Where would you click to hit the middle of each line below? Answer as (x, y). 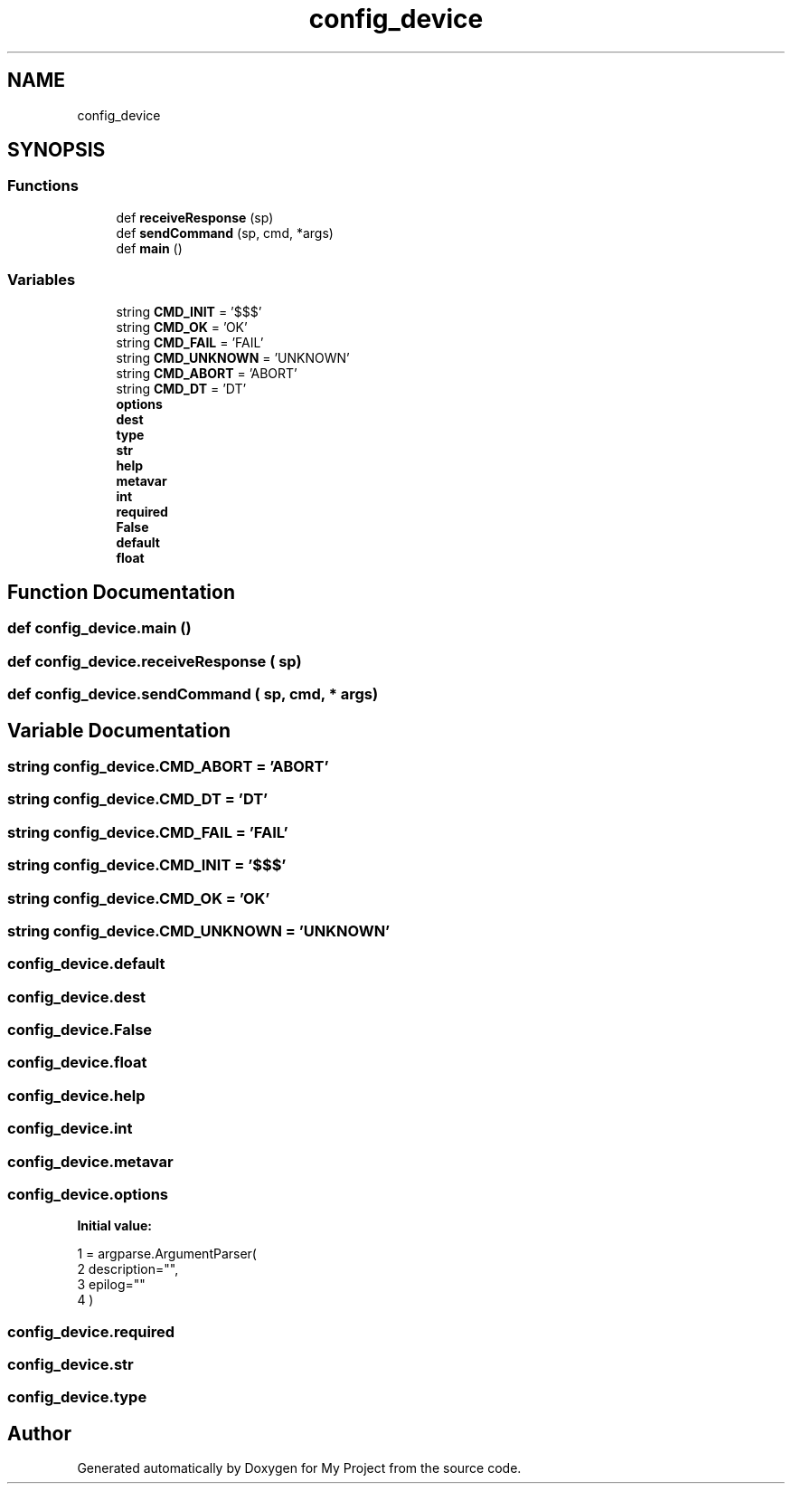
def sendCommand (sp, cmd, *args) (225, 233)
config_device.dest (77, 997)
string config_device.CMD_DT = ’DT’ (138, 799)
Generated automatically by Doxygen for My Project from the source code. (299, 1468)
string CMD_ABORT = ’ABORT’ (207, 373)
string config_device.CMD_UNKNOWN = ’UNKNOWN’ (199, 931)
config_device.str (71, 1364)
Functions (43, 186)
